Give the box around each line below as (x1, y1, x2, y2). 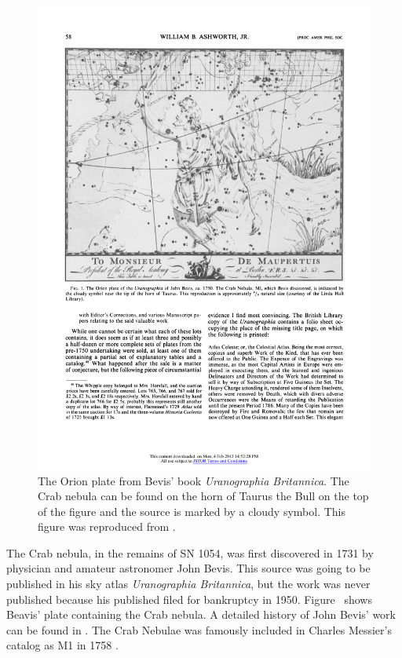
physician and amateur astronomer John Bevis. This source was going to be (6, 560, 371, 576)
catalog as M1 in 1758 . (6, 637, 119, 653)
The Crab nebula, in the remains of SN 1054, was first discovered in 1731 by (6, 544, 374, 561)
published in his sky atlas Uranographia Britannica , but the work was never (6, 576, 371, 592)
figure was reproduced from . (38, 518, 176, 535)
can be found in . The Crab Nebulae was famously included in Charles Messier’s (6, 621, 392, 638)
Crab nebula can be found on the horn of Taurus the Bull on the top (38, 488, 369, 504)
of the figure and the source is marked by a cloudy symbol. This (38, 503, 346, 519)
